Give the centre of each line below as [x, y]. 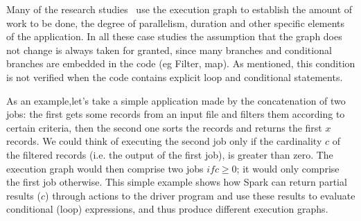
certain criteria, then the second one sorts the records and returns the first [164, 127]
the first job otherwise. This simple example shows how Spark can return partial [177, 182]
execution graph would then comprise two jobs [105, 168]
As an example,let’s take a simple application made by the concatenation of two [176, 100]
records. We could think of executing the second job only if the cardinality [164, 141]
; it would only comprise [288, 168]
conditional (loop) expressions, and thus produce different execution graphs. [167, 209]
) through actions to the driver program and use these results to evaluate [200, 195]
